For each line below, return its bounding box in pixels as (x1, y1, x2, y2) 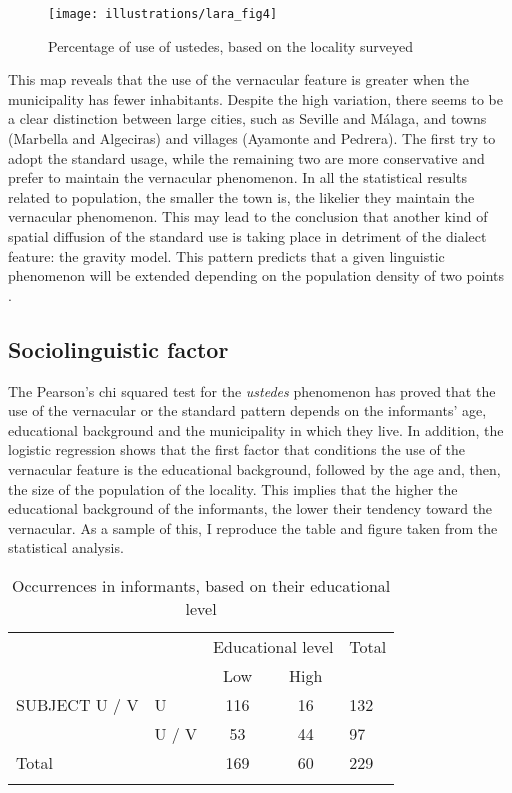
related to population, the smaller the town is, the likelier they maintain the (8, 186, 475, 207)
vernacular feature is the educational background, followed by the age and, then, (8, 458, 501, 479)
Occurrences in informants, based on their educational (12, 573, 391, 597)
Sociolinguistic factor (8, 333, 229, 364)
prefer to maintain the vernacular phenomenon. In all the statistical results (8, 167, 468, 188)
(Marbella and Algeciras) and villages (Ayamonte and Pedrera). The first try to (8, 128, 496, 149)
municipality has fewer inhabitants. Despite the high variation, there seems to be (8, 88, 503, 109)
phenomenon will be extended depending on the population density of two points (8, 265, 505, 286)
